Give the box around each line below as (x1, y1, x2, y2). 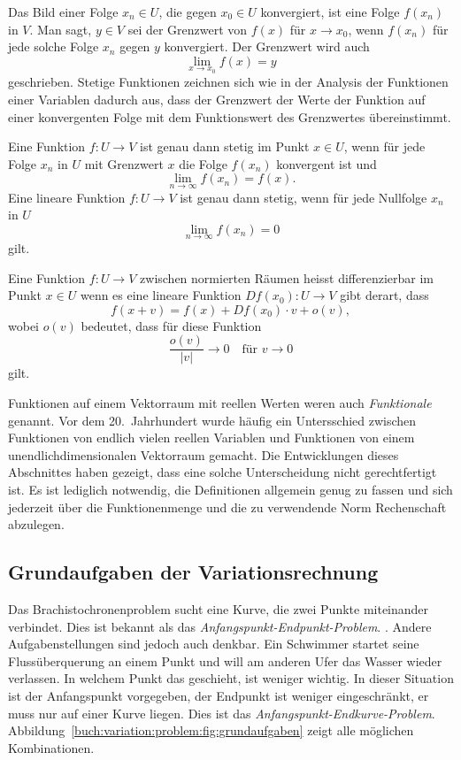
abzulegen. (8, 515, 65, 534)
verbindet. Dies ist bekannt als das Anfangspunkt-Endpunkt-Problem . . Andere (8, 617, 432, 635)
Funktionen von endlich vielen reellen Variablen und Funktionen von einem (8, 428, 415, 447)
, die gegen (158, 3, 217, 20)
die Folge (179, 154, 227, 173)
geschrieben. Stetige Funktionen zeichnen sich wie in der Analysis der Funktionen (8, 73, 449, 91)
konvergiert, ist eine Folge (260, 3, 400, 20)
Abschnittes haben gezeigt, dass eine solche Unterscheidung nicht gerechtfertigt (8, 463, 437, 481)
